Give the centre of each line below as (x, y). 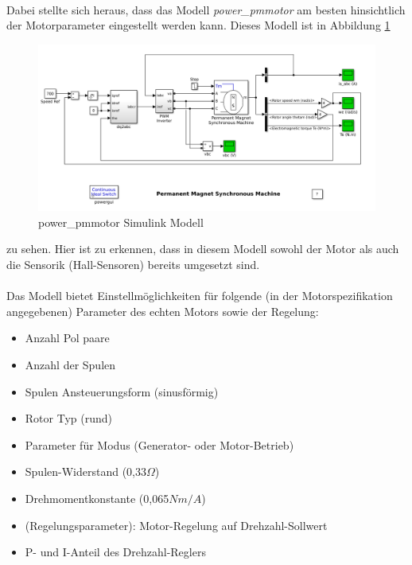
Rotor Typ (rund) (68, 418)
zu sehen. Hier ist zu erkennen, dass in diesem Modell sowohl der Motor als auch (203, 249)
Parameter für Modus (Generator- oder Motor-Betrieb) (159, 444)
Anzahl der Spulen (70, 365)
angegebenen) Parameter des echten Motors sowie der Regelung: (163, 311)
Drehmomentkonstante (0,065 (97, 499)
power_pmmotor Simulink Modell (121, 222)
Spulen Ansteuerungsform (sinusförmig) (122, 391)
